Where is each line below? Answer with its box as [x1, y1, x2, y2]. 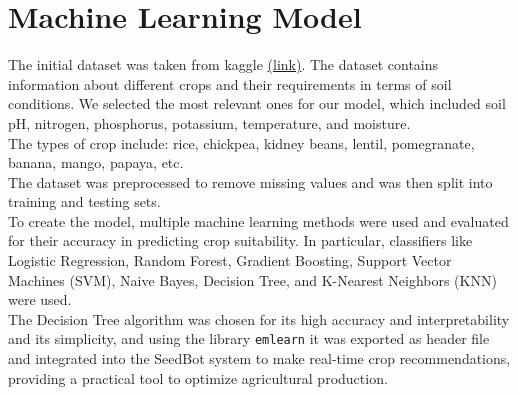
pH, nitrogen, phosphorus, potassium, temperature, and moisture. [8, 112, 411, 133]
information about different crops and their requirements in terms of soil [8, 73, 452, 94]
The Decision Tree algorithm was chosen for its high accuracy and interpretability [8, 308, 510, 329]
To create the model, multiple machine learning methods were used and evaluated [8, 210, 509, 231]
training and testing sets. [8, 191, 161, 212]
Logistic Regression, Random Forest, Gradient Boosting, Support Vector [8, 250, 452, 271]
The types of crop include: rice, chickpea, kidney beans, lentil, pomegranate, [8, 132, 475, 153]
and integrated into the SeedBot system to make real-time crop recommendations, [8, 348, 511, 369]
